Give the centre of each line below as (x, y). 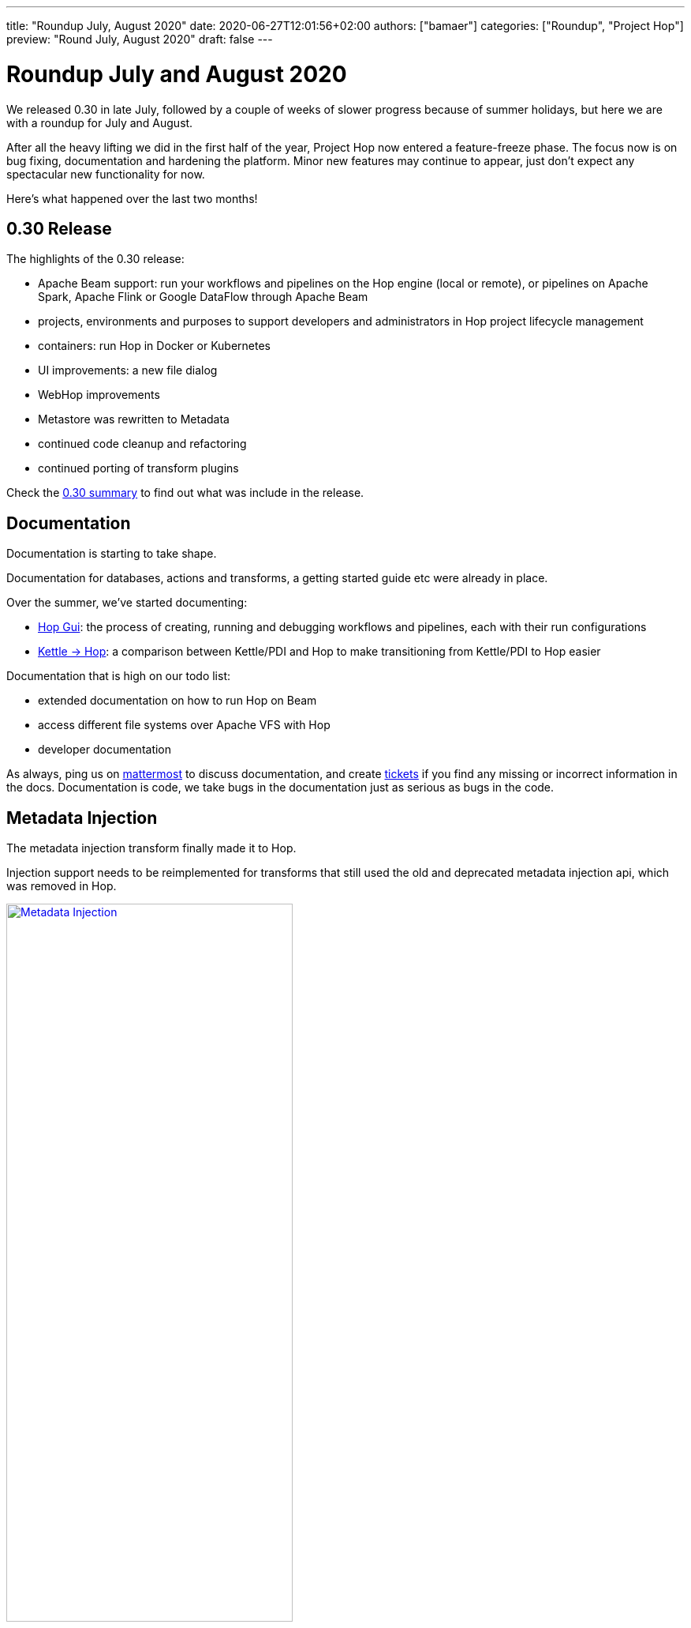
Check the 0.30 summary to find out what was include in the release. (185, 493)
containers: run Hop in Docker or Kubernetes (154, 346)
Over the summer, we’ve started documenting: (127, 603)
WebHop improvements (99, 395)
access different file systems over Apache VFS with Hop (184, 725)
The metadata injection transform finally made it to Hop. (151, 848)
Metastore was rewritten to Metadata (134, 419)
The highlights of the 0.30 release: (95, 259)
